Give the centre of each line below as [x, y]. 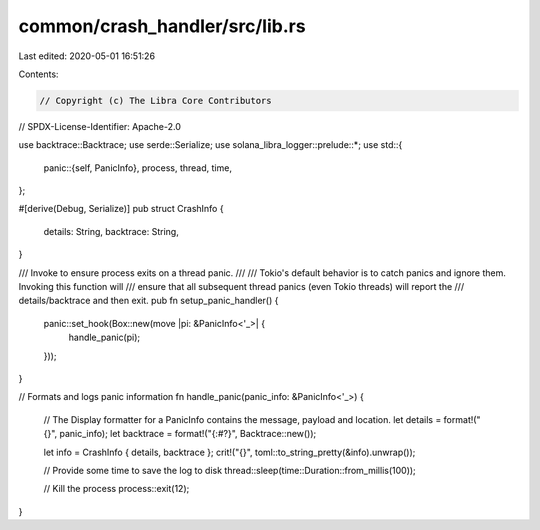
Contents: [38, 74]
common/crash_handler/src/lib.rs [162, 26]
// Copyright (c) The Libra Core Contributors [155, 100]
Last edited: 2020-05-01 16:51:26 [86, 56]
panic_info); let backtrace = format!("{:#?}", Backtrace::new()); [188, 434]
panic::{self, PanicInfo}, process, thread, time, [137, 167]
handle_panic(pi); [104, 337]
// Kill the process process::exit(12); [116, 489]
